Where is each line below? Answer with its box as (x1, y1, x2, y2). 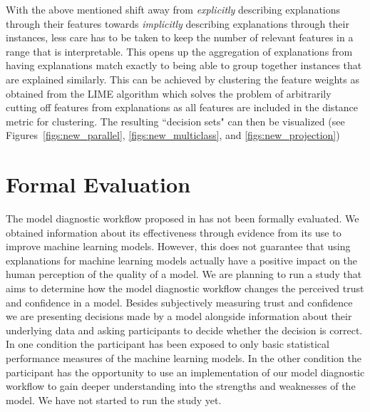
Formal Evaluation (6, 170, 191, 199)
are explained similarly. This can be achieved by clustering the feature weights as (6, 71, 359, 86)
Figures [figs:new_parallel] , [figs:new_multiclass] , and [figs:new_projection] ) (6, 128, 340, 143)
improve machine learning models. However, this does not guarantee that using (6, 239, 351, 254)
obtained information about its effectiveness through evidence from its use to (6, 225, 341, 240)
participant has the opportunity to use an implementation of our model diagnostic (6, 364, 365, 379)
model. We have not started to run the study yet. (6, 392, 222, 407)
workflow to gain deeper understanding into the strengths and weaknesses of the (6, 378, 356, 393)
